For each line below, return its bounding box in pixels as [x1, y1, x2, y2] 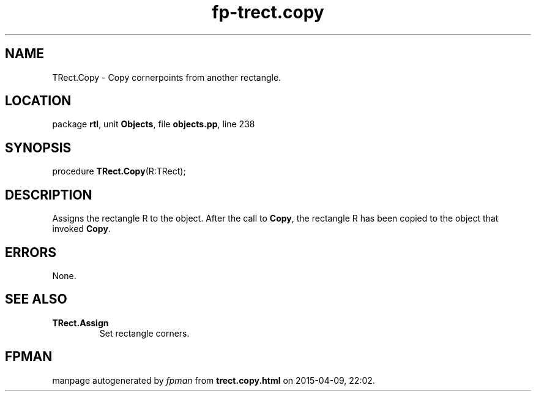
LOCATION [5, 93, 72, 109]
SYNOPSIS [5, 140, 72, 155]
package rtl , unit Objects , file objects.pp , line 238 [52, 119, 255, 130]
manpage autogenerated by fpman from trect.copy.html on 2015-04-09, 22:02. [52, 375, 375, 386]
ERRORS [5, 244, 57, 260]
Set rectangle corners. [99, 327, 190, 338]
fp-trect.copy [212, 2, 324, 23]
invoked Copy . [52, 223, 111, 234]
